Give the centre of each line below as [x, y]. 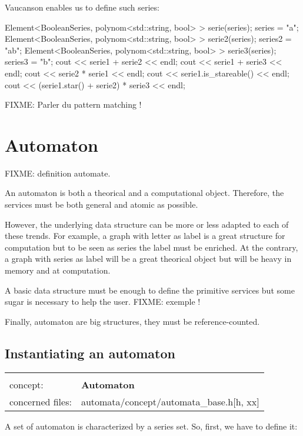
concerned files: [41, 401]
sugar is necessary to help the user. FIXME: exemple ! [103, 302]
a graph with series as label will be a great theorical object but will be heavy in [148, 259]
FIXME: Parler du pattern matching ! [73, 104]
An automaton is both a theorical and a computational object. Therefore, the [144, 193]
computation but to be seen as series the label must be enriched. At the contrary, [151, 247]
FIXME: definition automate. [58, 173]
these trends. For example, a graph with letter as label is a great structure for [145, 236]
